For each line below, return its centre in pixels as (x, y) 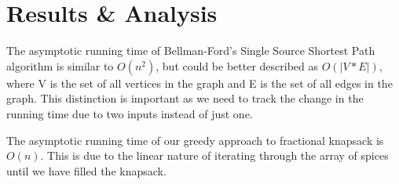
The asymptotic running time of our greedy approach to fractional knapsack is (195, 140)
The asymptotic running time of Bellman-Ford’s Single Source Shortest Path (191, 51)
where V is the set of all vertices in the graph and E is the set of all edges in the (199, 83)
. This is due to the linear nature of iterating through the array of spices (214, 155)
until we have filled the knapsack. (86, 170)
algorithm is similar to (60, 65)
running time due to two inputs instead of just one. (130, 113)
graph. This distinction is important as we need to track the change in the (185, 98)
